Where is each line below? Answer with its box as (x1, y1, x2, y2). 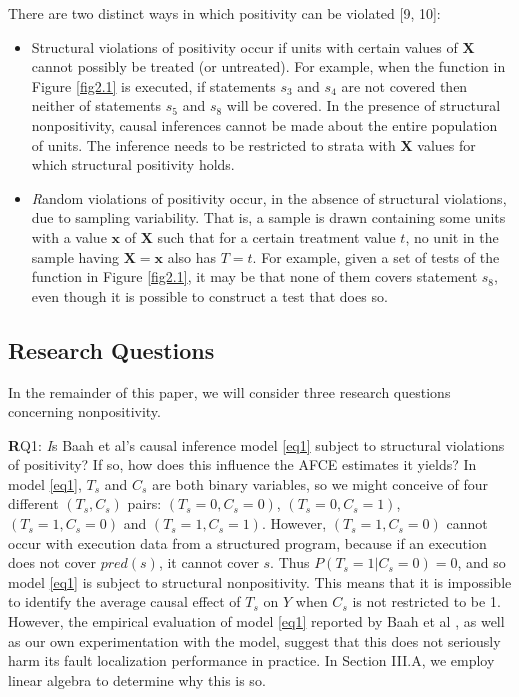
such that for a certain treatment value (157, 226, 396, 247)
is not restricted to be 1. (352, 591, 501, 612)
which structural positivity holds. (31, 154, 235, 175)
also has (167, 246, 217, 267)
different (8, 493, 59, 514)
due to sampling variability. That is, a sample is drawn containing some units (31, 207, 506, 228)
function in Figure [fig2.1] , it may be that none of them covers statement (31, 266, 478, 287)
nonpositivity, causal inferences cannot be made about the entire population (31, 114, 498, 135)
